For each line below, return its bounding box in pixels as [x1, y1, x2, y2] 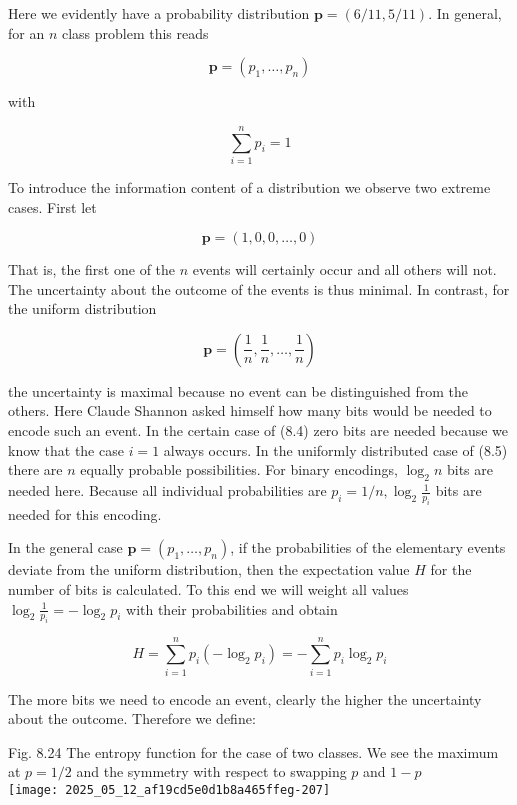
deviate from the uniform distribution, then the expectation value [8, 559, 410, 580]
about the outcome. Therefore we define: [8, 708, 256, 729]
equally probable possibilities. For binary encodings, [80, 459, 398, 480]
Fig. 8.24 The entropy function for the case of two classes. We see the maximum [8, 741, 499, 762]
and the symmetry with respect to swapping [76, 761, 347, 782]
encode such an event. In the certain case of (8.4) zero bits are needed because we [8, 420, 509, 441]
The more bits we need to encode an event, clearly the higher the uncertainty [8, 688, 482, 709]
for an [8, 22, 45, 43]
